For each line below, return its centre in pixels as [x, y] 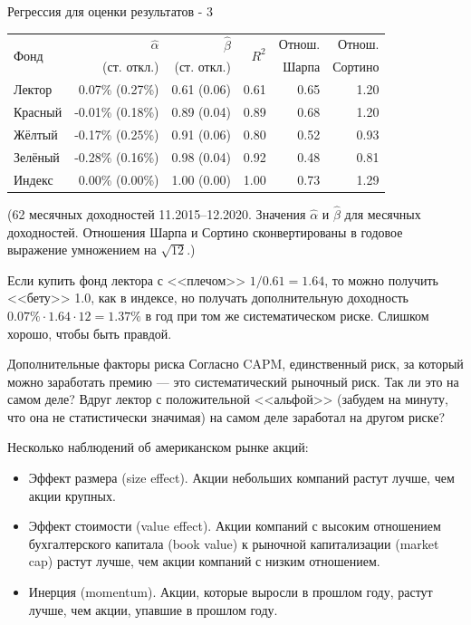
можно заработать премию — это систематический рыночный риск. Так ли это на [233, 381]
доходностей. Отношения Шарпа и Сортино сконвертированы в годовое [205, 231]
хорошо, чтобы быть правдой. [90, 333]
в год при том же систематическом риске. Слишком [287, 315]
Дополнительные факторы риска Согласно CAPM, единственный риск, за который [235, 364]
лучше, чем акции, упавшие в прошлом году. [153, 609]
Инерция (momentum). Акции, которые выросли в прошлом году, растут [231, 592]
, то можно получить [382, 279]
